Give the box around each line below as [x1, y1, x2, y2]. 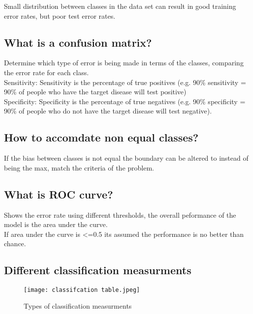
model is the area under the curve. [4, 219, 108, 229]
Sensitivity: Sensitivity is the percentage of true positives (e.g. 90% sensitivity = [4, 77, 246, 87]
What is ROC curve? [4, 186, 113, 201]
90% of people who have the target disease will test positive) [4, 86, 187, 97]
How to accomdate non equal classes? [4, 130, 199, 145]
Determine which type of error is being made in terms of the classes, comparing [4, 57, 244, 68]
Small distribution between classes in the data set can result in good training [4, 1, 236, 11]
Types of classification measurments [24, 300, 132, 311]
